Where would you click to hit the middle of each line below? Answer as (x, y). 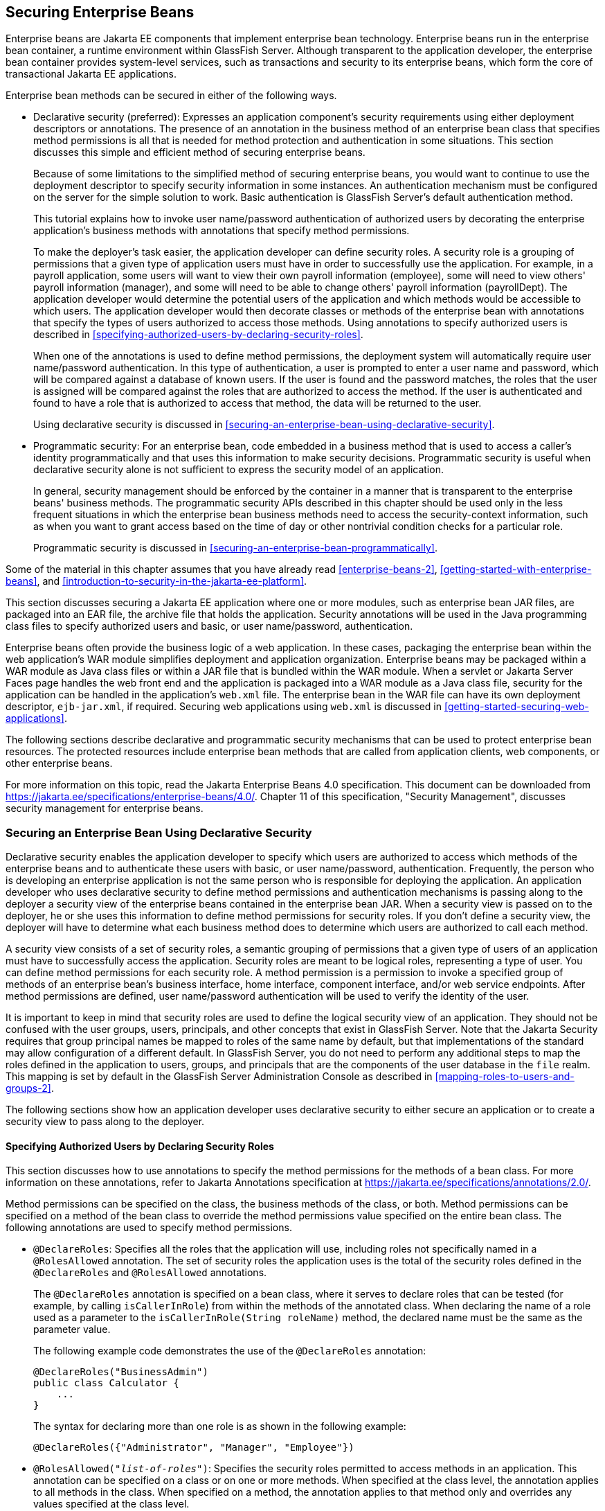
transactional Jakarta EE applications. (91, 74)
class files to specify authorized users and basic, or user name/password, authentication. (209, 626)
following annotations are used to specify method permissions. (149, 1228)
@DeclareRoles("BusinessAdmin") (121, 1372)
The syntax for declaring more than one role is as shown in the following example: (220, 1426)
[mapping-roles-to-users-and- (505, 1077)
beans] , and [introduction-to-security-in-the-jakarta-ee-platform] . (156, 581)
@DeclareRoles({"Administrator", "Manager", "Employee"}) (194, 1448)
